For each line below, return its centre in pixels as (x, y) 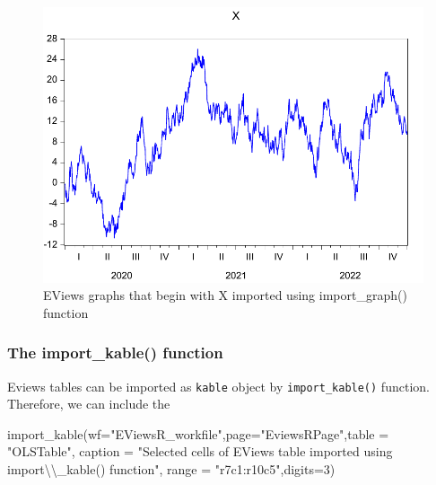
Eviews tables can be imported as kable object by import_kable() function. (218, 386)
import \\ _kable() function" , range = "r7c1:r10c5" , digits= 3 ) (171, 468)
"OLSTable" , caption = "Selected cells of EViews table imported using (200, 451)
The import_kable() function (115, 353)
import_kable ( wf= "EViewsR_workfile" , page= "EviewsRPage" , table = (198, 433)
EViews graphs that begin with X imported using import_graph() (225, 295)
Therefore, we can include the (89, 404)
